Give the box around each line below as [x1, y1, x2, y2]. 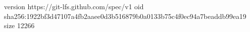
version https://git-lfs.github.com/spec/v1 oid [4, 1, 144, 11]
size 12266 [4, 20, 35, 31]
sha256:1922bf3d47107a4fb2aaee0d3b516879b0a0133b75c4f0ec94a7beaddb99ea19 [4, 11, 247, 21]
